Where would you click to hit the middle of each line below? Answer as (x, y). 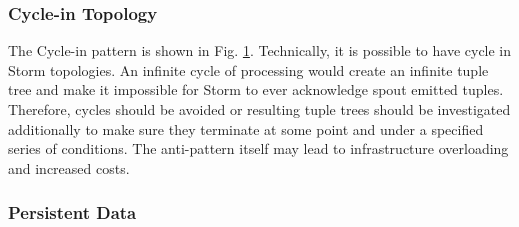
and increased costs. (69, 167)
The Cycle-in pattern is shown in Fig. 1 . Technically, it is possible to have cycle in (260, 50)
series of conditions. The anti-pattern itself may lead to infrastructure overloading (258, 148)
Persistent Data (72, 212)
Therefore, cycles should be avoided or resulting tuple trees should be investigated (259, 109)
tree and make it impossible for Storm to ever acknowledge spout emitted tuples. (256, 89)
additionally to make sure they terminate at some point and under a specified (246, 128)
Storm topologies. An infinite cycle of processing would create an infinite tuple (248, 69)
